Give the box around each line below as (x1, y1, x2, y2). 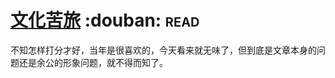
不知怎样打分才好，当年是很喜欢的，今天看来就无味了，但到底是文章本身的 (10, 44, 317, 56)
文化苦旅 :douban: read (10, 9, 200, 32)
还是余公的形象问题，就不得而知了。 (18, 56, 168, 68)
